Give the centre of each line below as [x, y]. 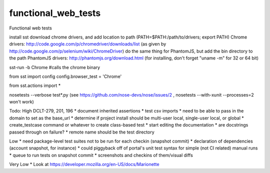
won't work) [22, 102]
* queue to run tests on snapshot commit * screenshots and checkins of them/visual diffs [101, 155]
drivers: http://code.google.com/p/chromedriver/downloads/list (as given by [88, 44]
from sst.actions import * [35, 85]
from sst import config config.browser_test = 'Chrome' [65, 76]
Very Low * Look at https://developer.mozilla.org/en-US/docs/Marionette [84, 164]
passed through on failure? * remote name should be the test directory [82, 132]
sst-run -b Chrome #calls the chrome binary [54, 67]
